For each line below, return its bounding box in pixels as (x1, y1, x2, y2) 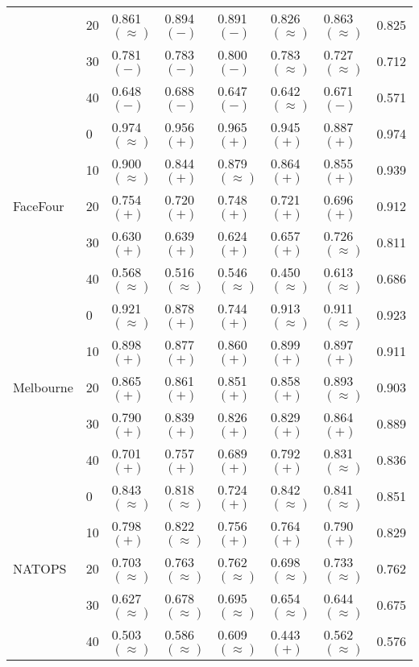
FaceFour (13, 197, 64, 215)
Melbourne (13, 378, 73, 396)
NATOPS (13, 559, 67, 578)
